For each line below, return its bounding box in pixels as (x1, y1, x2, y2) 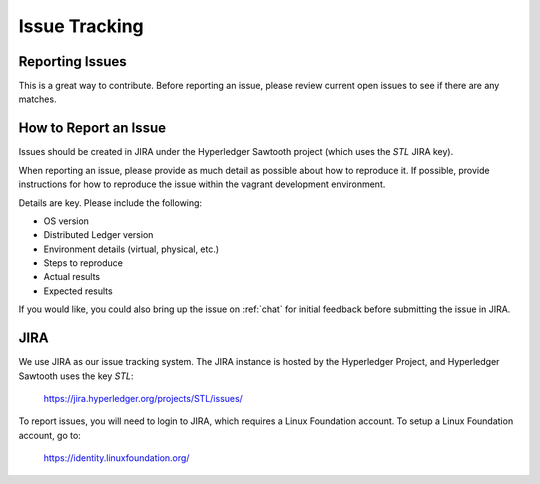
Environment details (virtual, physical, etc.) (43, 243, 220, 255)
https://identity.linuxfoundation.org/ (43, 452, 190, 464)
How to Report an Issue (18, 120, 167, 137)
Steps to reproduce (43, 257, 124, 269)
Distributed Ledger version (43, 229, 154, 241)
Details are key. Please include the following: (18, 196, 203, 209)
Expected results (43, 285, 114, 297)
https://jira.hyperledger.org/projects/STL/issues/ (43, 392, 244, 404)
